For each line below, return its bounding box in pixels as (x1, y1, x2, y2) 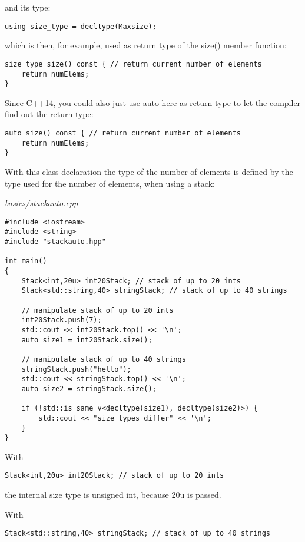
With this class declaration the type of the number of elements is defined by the (5, 165, 293, 177)
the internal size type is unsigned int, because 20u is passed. (5, 488, 221, 501)
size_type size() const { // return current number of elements (5, 60, 262, 68)
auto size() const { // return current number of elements (5, 129, 241, 137)
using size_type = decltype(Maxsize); (5, 22, 157, 31)
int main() (5, 257, 47, 266)
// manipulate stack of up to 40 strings (21, 355, 186, 363)
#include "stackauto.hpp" (5, 237, 106, 246)
